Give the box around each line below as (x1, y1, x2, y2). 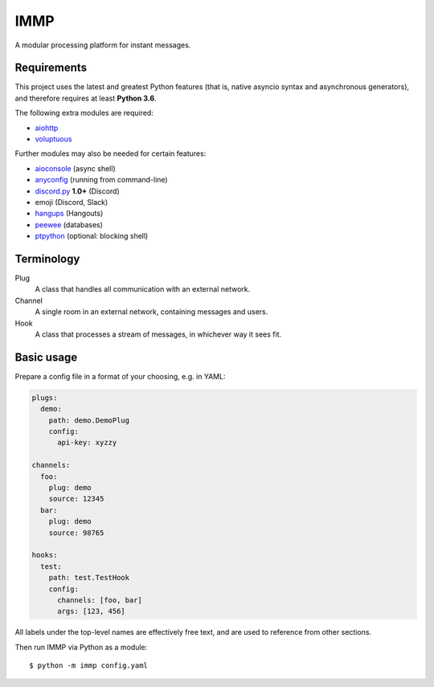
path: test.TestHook (48, 573, 130, 583)
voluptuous (35, 134, 72, 144)
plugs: (31, 393, 58, 402)
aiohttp (35, 123, 59, 133)
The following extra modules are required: (14, 108, 154, 118)
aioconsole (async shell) (35, 163, 116, 173)
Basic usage (14, 350, 78, 364)
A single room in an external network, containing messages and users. (35, 307, 268, 317)
